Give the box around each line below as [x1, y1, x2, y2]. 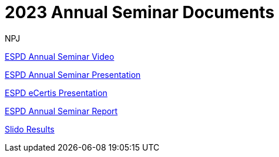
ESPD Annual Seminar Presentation [5, 69, 141, 80]
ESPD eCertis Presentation [5, 87, 107, 98]
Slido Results [5, 124, 55, 134]
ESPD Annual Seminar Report [5, 105, 118, 116]
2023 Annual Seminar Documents [5, 2, 275, 22]
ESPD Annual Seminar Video [5, 51, 115, 62]
